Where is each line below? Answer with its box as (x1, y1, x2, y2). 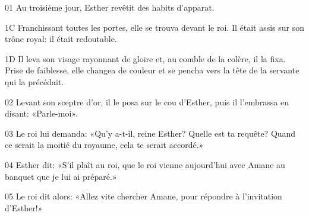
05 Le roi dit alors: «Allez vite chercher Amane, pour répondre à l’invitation (5, 190, 282, 202)
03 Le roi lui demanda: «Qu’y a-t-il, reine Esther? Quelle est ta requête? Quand (5, 127, 296, 139)
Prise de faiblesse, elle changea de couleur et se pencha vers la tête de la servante (5, 64, 299, 76)
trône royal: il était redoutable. (5, 33, 117, 45)
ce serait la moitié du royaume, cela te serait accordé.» (5, 138, 204, 151)
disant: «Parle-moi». (5, 107, 78, 120)
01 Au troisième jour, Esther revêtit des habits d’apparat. (5, 1, 215, 13)
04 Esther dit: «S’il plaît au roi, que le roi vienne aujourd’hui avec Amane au (5, 158, 285, 170)
